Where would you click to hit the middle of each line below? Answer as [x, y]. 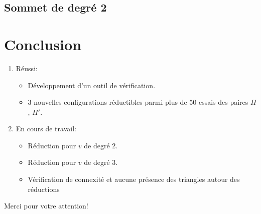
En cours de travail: [46, 129]
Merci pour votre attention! [46, 206]
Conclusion [43, 44]
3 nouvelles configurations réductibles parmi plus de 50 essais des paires [138, 102]
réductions [44, 189]
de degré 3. [101, 162]
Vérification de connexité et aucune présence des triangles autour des [134, 179]
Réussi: [27, 68]
